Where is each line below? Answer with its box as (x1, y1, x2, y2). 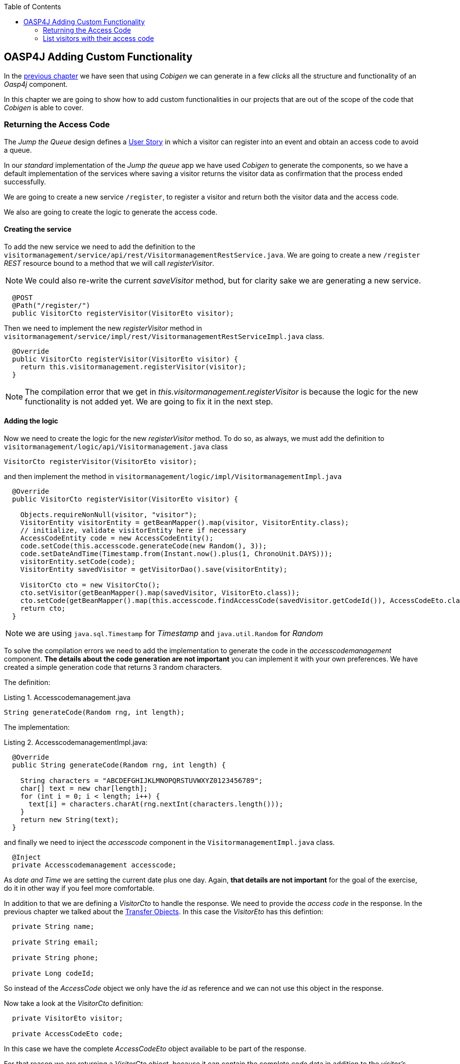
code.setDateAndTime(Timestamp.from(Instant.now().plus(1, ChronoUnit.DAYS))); (20, 550, 333, 558)
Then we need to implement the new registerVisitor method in (4, 323, 202, 332)
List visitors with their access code (43, 34, 154, 42)
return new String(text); (20, 816, 119, 824)
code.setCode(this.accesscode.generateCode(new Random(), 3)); (20, 542, 267, 550)
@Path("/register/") (12, 301, 91, 309)
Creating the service (4, 225, 72, 234)
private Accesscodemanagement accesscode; (12, 861, 177, 869)
